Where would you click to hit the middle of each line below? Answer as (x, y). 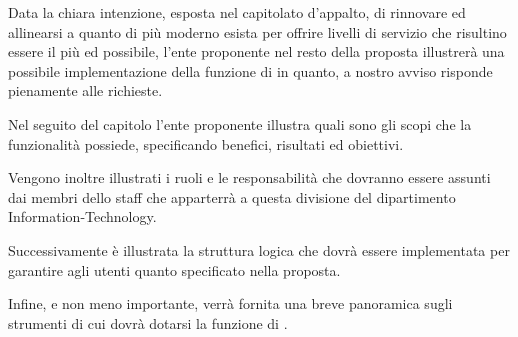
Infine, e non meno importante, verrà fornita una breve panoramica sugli (230, 303)
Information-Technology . (82, 216)
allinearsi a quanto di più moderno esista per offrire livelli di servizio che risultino (257, 31)
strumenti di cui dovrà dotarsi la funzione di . (148, 322)
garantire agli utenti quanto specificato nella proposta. (174, 269)
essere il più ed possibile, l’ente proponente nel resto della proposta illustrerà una (256, 51)
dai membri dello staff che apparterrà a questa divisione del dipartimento (232, 196)
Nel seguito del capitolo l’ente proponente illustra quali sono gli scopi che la (240, 123)
